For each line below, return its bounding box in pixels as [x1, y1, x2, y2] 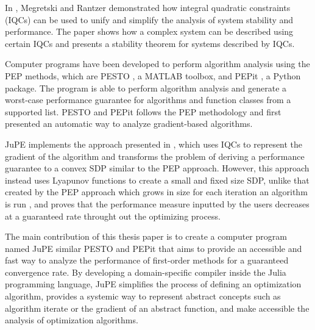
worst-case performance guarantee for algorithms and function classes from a [5, 93, 291, 106]
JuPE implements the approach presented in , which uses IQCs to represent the [5, 137, 303, 150]
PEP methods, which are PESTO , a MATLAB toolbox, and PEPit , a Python [5, 69, 301, 82]
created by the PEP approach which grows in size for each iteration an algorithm [5, 185, 308, 198]
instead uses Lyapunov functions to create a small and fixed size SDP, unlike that [5, 173, 310, 186]
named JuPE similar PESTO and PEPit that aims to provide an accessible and [5, 242, 302, 254]
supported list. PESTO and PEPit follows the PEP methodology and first [5, 105, 281, 118]
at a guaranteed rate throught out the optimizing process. [5, 209, 221, 222]
